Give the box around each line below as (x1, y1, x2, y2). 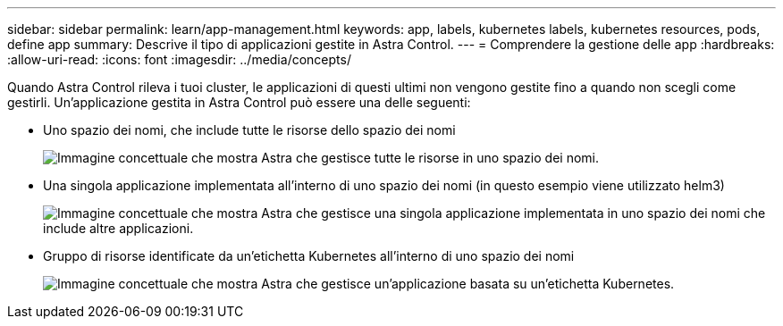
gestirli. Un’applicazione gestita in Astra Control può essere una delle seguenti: (7, 95, 471, 110)
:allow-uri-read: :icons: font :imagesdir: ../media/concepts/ (7, 52, 351, 67)
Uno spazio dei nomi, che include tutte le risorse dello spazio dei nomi (43, 122, 456, 138)
